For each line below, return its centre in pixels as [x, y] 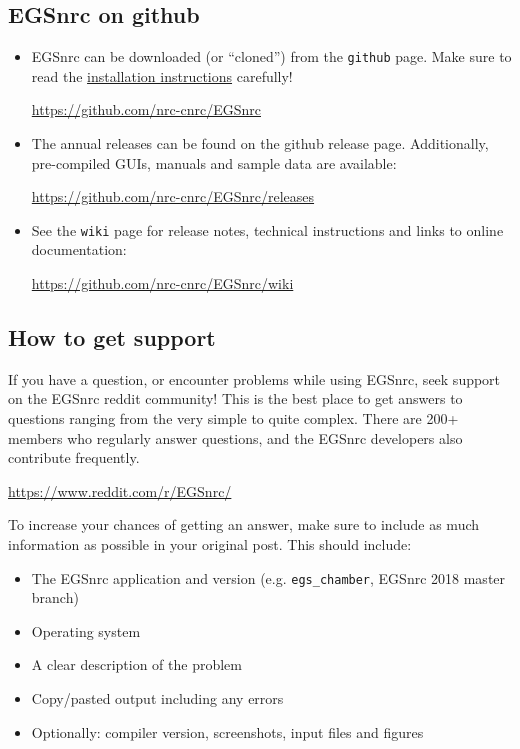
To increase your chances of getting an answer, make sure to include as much [244, 524]
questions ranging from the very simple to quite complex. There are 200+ [233, 418]
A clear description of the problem [136, 664]
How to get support [112, 337]
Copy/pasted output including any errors [157, 698]
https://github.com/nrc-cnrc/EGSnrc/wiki [162, 283]
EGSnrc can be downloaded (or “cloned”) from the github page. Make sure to [271, 56]
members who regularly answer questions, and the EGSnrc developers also [235, 437]
